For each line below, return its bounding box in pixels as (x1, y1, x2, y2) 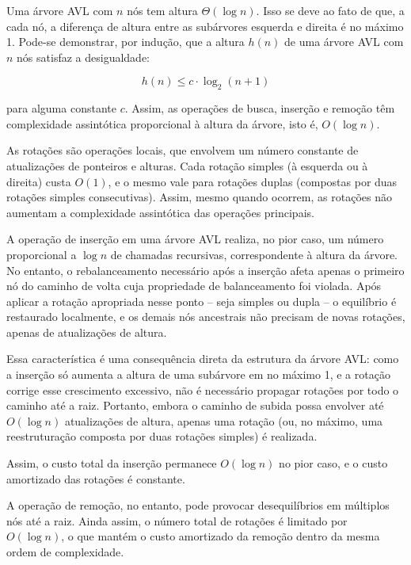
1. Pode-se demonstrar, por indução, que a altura (6, 33, 245, 50)
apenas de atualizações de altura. (6, 323, 167, 340)
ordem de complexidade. (6, 544, 124, 560)
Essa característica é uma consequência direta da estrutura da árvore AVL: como (6, 350, 399, 367)
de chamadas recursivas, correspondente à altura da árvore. (110, 246, 398, 262)
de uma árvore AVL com (284, 33, 404, 50)
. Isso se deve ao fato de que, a (256, 2, 405, 18)
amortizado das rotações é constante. (6, 470, 185, 487)
